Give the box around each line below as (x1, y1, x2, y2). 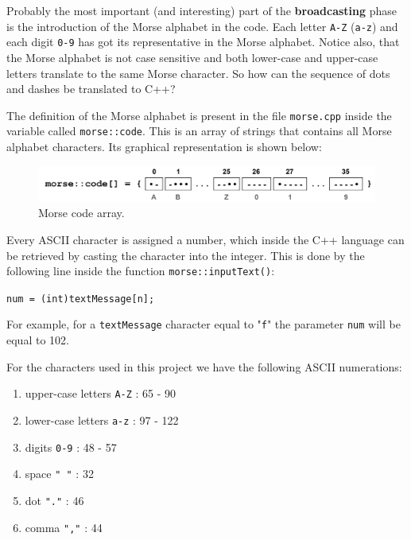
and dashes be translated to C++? (6, 80, 176, 97)
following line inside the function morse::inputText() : (6, 262, 275, 279)
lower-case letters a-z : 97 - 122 (25, 411, 179, 428)
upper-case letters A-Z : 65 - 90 (25, 385, 176, 402)
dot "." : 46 (25, 491, 84, 508)
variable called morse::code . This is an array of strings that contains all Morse (6, 122, 392, 139)
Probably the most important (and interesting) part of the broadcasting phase (6, 2, 397, 18)
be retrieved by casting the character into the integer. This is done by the (6, 247, 365, 263)
